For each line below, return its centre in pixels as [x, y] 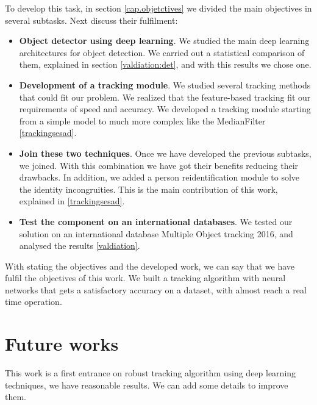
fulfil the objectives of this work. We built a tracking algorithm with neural [145, 278]
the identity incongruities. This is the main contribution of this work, [148, 189]
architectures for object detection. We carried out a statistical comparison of [162, 52]
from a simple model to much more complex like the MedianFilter [142, 120]
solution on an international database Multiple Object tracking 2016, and [156, 233]
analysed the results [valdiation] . [80, 246]
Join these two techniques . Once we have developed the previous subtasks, [165, 153]
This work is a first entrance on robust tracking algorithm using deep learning [151, 373]
